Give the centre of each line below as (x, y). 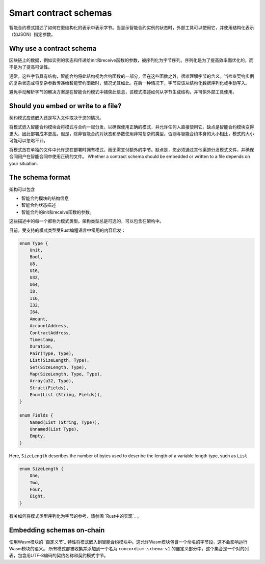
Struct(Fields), (49, 388)
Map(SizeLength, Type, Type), (66, 374)
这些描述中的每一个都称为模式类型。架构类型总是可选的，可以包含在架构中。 (86, 221)
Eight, (38, 496)
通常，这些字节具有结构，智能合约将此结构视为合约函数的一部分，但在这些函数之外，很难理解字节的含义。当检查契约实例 (132, 76)
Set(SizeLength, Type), (58, 367)
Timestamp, (43, 339)
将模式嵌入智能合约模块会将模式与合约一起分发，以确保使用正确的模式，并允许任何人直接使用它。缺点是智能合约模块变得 (132, 127)
